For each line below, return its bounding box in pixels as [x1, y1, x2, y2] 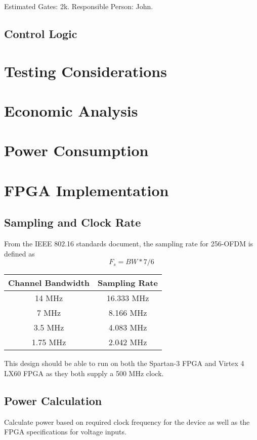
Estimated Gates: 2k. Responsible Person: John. [4, 1, 153, 11]
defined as [4, 248, 35, 259]
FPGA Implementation [4, 179, 169, 200]
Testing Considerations [4, 60, 167, 81]
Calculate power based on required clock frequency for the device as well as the [4, 416, 250, 427]
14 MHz [34, 292, 63, 304]
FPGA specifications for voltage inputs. [4, 426, 126, 437]
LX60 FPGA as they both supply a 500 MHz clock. [4, 368, 164, 378]
